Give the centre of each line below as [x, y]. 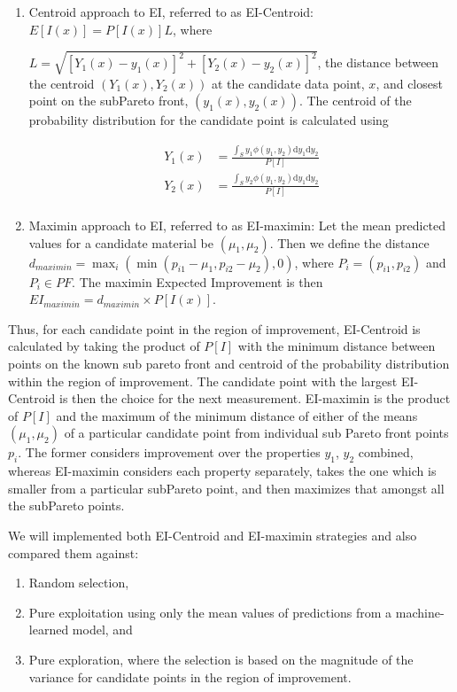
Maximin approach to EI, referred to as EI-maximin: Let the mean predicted [237, 225]
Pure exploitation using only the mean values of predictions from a [210, 612]
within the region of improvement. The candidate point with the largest [203, 381]
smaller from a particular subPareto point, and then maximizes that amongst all [226, 488]
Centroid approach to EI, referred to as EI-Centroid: [171, 12]
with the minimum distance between [337, 346]
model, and [102, 630]
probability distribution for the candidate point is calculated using [209, 120]
